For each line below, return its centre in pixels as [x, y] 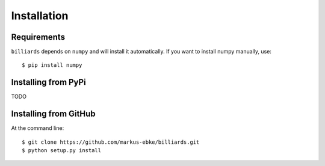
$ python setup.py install [62, 151]
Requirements [38, 37]
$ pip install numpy [52, 65]
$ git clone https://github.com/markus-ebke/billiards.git [111, 142]
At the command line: [38, 128]
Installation [40, 16]
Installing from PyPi [49, 82]
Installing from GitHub [53, 114]
